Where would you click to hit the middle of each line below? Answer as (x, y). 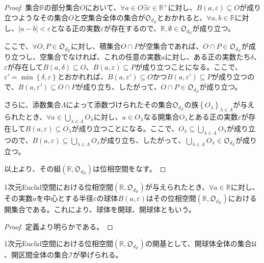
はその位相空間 (171, 198)
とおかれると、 (182, 17)
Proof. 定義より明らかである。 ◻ (59, 226)
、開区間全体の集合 (36, 255)
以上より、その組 (33, 168)
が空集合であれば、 (171, 46)
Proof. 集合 (22, 7)
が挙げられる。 (98, 255)
